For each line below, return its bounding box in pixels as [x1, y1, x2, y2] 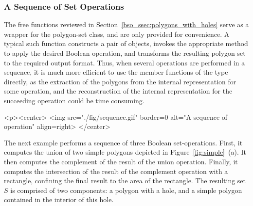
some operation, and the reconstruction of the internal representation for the [4, 86, 233, 96]
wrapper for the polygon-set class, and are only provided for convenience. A [4, 29, 230, 39]
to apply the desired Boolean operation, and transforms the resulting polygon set [4, 48, 246, 58]
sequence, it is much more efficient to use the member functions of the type [4, 67, 228, 77]
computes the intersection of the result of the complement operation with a [4, 166, 228, 176]
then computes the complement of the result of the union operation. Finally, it [4, 156, 238, 166]
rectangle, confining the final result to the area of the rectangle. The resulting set [4, 175, 246, 186]
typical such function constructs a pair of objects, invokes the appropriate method [4, 38, 248, 48]
